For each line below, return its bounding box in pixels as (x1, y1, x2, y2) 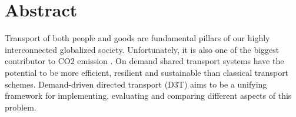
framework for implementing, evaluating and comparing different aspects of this (5, 89, 292, 102)
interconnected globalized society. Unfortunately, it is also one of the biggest (5, 43, 280, 55)
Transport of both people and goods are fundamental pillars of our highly (5, 32, 270, 44)
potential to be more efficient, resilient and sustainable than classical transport (5, 66, 289, 78)
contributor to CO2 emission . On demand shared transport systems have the (5, 55, 284, 67)
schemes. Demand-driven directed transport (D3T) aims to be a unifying (5, 78, 267, 90)
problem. (5, 101, 36, 113)
